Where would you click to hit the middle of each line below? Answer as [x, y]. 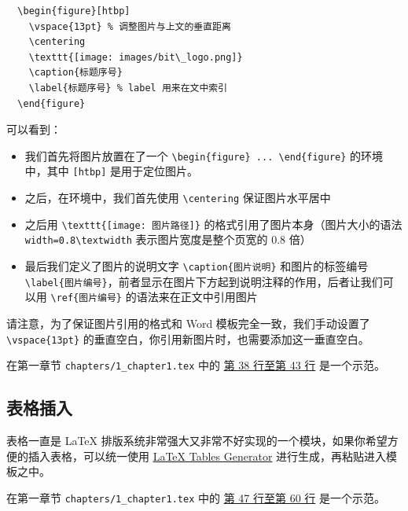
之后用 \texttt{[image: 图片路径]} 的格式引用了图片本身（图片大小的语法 [213, 224]
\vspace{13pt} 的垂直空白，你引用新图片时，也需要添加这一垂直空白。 [188, 338]
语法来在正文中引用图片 [197, 297]
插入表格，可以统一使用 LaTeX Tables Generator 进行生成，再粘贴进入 [207, 456]
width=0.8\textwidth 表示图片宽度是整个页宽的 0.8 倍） [168, 239]
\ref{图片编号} [86, 298]
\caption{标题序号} [75, 73]
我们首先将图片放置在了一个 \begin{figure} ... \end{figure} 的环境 [204, 155]
